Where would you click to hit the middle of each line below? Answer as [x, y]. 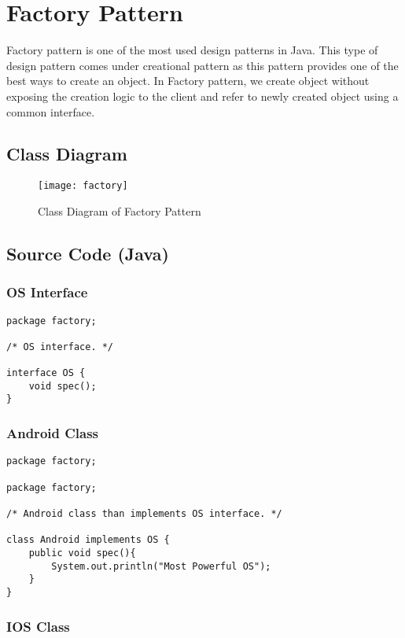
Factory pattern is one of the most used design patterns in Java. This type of [192, 50]
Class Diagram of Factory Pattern [120, 210]
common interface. [51, 111]
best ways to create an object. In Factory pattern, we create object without [188, 81]
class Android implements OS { [88, 540]
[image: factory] [83, 186]
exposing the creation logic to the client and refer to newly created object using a [202, 96]
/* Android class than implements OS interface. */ [144, 513]
